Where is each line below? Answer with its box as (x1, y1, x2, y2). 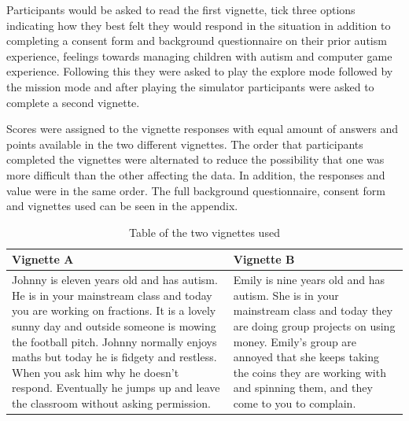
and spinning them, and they (233, 379, 373, 396)
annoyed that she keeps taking (233, 349, 380, 365)
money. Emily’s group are (233, 333, 357, 349)
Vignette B (233, 251, 295, 268)
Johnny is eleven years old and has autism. (12, 271, 218, 288)
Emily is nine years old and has (233, 271, 385, 288)
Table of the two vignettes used (129, 223, 280, 240)
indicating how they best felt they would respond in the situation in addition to (6, 17, 391, 33)
